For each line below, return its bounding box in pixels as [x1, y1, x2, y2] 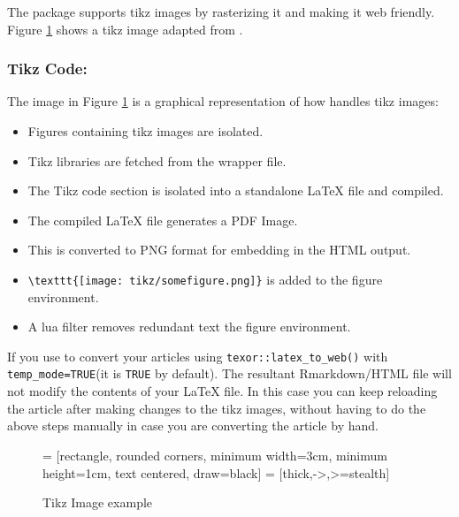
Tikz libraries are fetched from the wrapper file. [27, 151, 287, 170]
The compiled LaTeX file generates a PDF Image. [27, 210, 298, 229]
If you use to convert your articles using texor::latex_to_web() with [7, 346, 388, 365]
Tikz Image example [42, 493, 153, 512]
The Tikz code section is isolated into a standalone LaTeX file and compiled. [27, 181, 444, 200]
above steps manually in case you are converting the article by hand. [7, 416, 379, 435]
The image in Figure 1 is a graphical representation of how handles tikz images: [7, 92, 439, 110]
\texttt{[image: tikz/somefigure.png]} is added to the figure [27, 270, 383, 288]
